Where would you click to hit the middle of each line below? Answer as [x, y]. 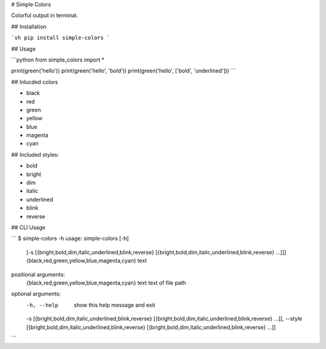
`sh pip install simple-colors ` [61, 38]
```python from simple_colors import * [58, 60]
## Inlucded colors [35, 82]
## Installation [29, 27]
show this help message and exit [114, 305]
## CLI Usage [28, 227]
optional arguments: [36, 294]
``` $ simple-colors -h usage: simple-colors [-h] [70, 239]
